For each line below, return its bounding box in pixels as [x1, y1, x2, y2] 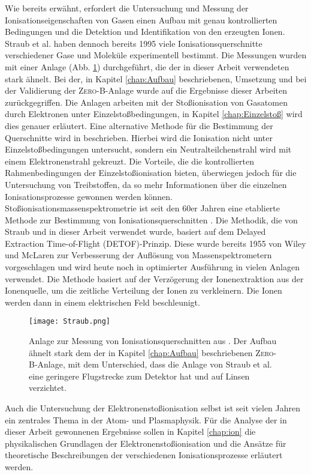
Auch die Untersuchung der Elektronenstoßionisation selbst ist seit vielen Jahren [5, 402, 301, 414]
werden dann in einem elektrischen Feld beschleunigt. [5, 295, 200, 308]
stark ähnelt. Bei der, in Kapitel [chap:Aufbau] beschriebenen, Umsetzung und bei [5, 72, 307, 85]
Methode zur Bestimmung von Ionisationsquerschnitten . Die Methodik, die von [5, 213, 298, 226]
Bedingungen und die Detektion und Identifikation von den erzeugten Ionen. [5, 25, 285, 38]
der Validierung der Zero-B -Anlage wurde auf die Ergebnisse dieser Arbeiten [5, 84, 288, 97]
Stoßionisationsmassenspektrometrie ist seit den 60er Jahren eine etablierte [5, 202, 280, 214]
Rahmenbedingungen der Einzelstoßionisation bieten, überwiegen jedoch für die [5, 166, 297, 179]
